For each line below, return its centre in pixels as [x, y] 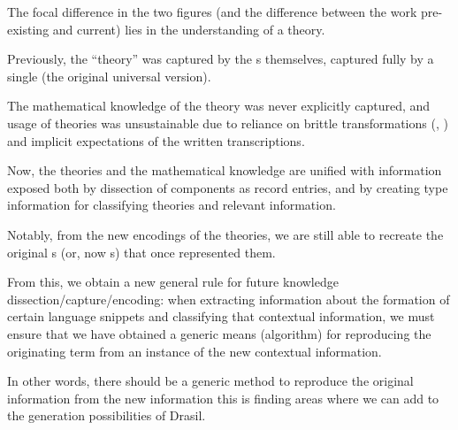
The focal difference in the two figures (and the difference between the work [212, 12]
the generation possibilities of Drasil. [107, 415]
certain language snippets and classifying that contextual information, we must [221, 316]
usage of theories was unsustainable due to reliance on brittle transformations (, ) [228, 123]
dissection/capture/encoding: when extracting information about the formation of [229, 299]
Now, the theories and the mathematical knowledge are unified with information [225, 170]
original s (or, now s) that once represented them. [141, 252]
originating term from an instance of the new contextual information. [195, 351]
